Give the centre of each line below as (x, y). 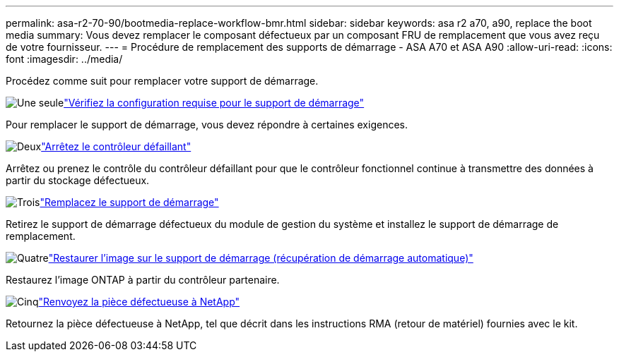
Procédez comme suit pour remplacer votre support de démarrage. (162, 81)
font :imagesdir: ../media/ (64, 59)
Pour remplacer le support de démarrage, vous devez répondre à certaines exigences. (207, 125)
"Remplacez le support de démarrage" (129, 202)
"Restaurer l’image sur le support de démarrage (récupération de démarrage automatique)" (261, 258)
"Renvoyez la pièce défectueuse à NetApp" (139, 302)
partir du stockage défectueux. (78, 180)
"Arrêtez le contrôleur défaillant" (116, 146)
